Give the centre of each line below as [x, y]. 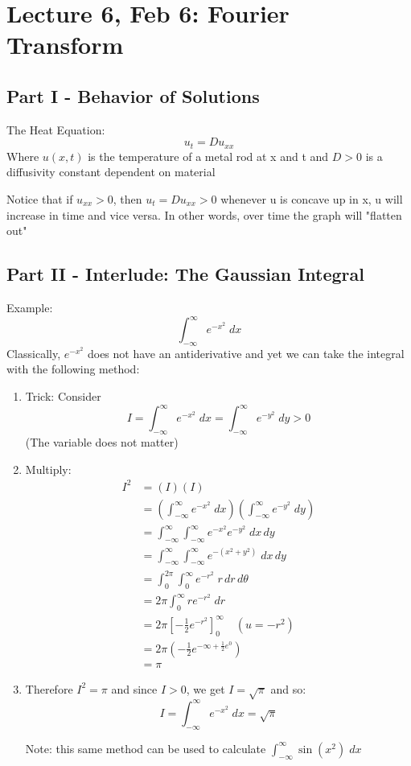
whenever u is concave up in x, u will [312, 199]
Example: [30, 307]
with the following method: [73, 369]
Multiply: [48, 469]
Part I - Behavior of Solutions [133, 95]
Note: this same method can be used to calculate [146, 748]
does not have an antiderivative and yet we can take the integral [246, 353]
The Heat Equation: [56, 129]
